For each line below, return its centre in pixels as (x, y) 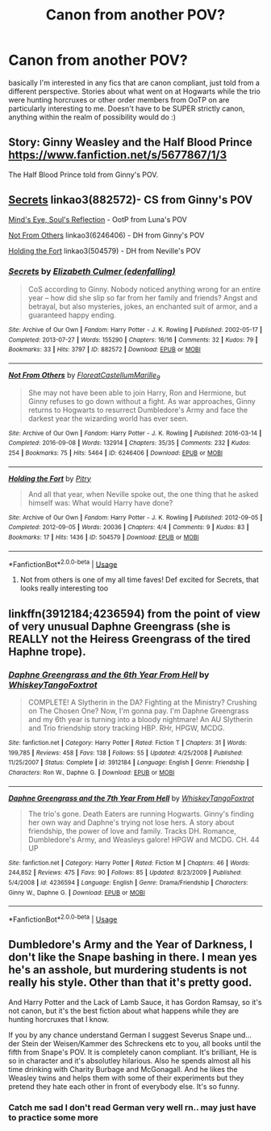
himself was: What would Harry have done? (100, 502)
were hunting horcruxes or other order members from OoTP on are (119, 99)
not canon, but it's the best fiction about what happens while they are (124, 1011)
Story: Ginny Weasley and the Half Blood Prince (130, 143)
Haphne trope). (47, 652)
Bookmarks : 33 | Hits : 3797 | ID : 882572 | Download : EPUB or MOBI (105, 350)
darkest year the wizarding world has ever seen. (108, 418)
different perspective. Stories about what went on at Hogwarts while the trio (134, 91)
